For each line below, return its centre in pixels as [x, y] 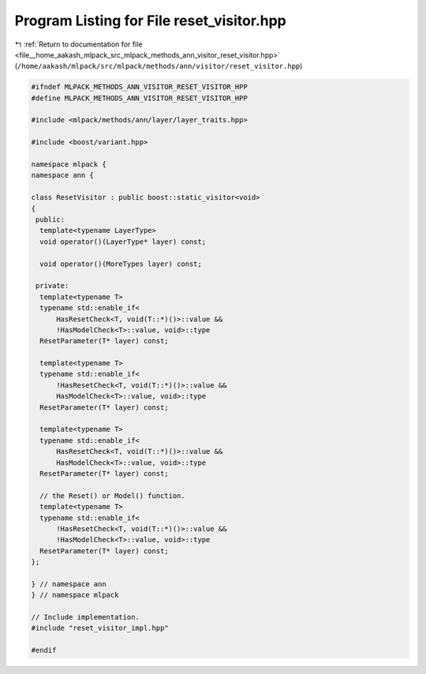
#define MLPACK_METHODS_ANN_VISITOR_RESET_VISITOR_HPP [139, 98]
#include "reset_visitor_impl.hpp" [100, 628]
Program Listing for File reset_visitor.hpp [151, 21]
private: [52, 286]
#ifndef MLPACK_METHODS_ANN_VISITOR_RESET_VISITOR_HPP [139, 87]
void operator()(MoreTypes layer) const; [121, 264]
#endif [44, 650]
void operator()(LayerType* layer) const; [123, 242]
